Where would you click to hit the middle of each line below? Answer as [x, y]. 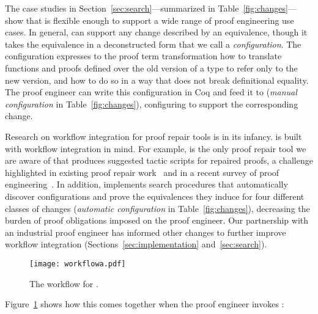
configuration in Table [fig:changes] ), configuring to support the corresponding [152, 104]
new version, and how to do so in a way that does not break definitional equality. [157, 80]
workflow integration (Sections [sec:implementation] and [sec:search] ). [136, 244]
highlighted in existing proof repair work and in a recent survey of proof [142, 172]
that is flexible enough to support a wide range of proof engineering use [160, 20]
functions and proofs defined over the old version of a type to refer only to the [151, 68]
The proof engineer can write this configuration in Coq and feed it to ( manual [151, 92]
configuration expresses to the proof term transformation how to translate [143, 56]
